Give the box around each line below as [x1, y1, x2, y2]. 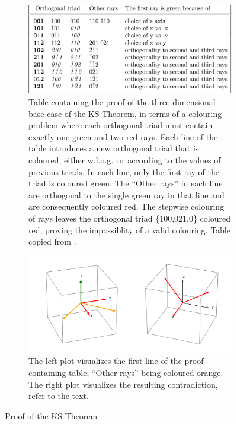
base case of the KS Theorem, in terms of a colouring [28, 107, 222, 119]
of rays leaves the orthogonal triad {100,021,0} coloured [28, 212, 230, 224]
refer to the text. [28, 390, 89, 402]
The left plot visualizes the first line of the [28, 355, 182, 367]
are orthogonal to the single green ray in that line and [28, 188, 225, 201]
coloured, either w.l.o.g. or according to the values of [28, 154, 221, 166]
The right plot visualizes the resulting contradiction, [28, 378, 218, 390]
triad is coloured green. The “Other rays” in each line [28, 177, 223, 189]
